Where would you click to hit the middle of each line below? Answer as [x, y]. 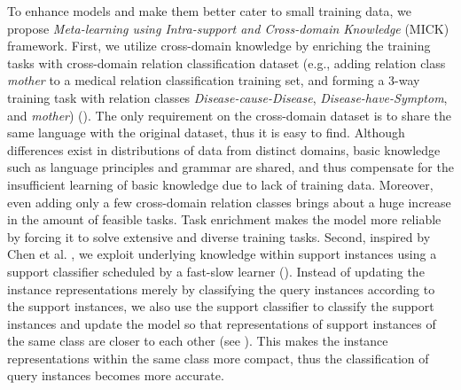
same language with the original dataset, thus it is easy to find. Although [206, 133]
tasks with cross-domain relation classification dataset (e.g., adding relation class [227, 62]
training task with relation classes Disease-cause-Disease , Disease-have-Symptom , [227, 97]
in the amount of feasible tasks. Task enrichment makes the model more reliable [224, 219]
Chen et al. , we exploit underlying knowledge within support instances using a [222, 254]
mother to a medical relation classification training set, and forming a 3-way [214, 80]
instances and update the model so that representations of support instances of [222, 323]
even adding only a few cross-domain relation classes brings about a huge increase [229, 202]
